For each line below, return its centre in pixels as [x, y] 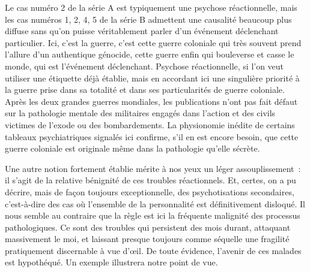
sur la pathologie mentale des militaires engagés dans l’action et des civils [140, 113]
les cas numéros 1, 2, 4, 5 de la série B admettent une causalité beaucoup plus [148, 19]
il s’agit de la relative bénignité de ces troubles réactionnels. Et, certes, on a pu [150, 180]
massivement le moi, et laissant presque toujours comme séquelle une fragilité [147, 239]
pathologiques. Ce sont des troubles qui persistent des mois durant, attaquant [148, 227]
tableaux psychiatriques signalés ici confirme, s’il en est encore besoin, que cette [152, 136]
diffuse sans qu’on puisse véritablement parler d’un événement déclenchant [142, 31]
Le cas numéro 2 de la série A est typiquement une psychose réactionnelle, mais [151, 7]
